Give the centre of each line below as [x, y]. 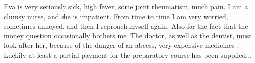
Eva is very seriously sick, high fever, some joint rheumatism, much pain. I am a [126, 6]
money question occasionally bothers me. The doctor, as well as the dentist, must [128, 35]
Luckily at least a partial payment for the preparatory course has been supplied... [128, 54]
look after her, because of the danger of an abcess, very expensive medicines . [122, 45]
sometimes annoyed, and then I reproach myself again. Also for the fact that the [126, 26]
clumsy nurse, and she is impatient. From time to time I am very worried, [116, 16]
